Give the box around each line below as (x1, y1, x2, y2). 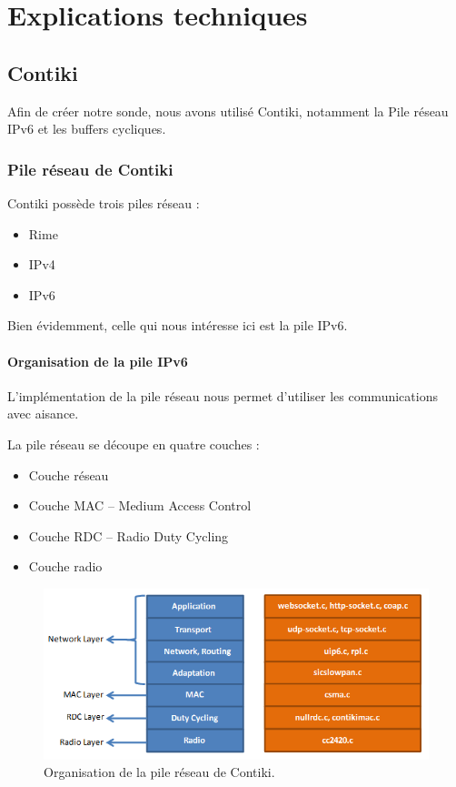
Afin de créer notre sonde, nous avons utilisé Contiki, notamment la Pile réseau (7, 101, 449, 120)
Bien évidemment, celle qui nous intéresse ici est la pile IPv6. (7, 316, 348, 335)
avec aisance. (7, 404, 79, 423)
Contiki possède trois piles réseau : (7, 193, 200, 212)
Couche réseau (28, 465, 109, 484)
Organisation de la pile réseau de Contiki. (44, 762, 275, 782)
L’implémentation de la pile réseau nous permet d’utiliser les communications (7, 386, 438, 405)
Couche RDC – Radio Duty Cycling (28, 526, 229, 545)
